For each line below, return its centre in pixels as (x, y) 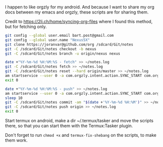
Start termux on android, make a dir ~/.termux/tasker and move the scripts (79, 121)
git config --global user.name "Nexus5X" (48, 40)
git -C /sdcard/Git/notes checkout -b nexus (51, 49)
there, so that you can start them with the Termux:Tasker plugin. (69, 126)
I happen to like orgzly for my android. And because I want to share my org (80, 7)
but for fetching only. (26, 27)
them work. (16, 140)
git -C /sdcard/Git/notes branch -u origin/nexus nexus (63, 53)
